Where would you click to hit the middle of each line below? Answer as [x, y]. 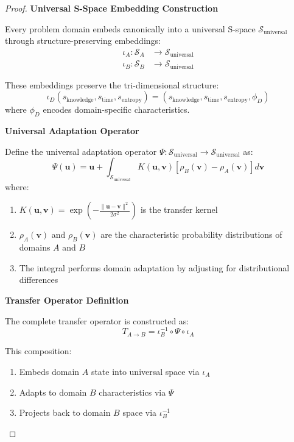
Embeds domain [49, 371]
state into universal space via [145, 371]
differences [39, 280]
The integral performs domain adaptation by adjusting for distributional [154, 267]
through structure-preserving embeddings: [83, 41]
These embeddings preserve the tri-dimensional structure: [112, 84]
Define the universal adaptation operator [81, 151]
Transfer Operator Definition [67, 300]
